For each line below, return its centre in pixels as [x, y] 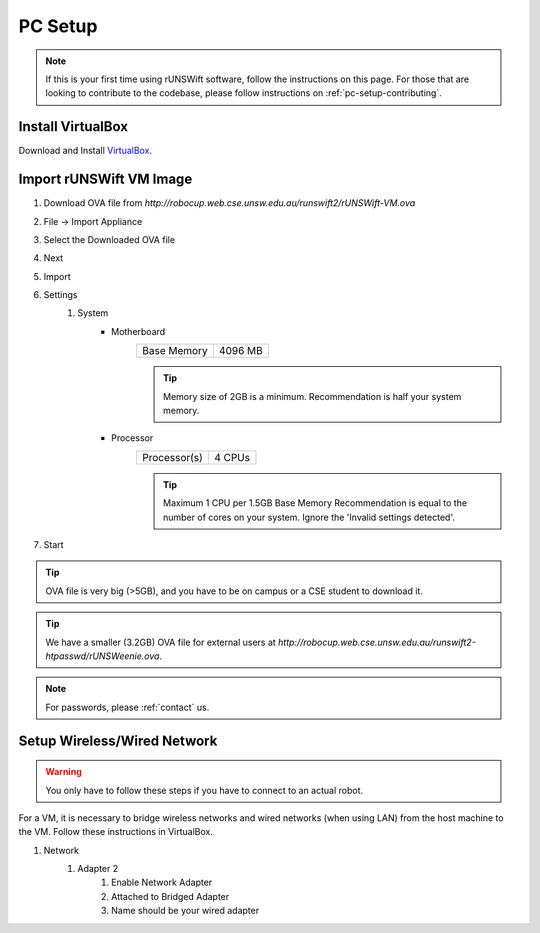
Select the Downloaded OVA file [109, 239]
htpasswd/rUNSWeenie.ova [102, 656]
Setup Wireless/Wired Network [118, 740]
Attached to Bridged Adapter [170, 896]
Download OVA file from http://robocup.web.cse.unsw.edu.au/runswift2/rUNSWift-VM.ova [229, 203]
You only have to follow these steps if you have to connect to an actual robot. [204, 790]
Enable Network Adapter [162, 882]
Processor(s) [172, 457]
